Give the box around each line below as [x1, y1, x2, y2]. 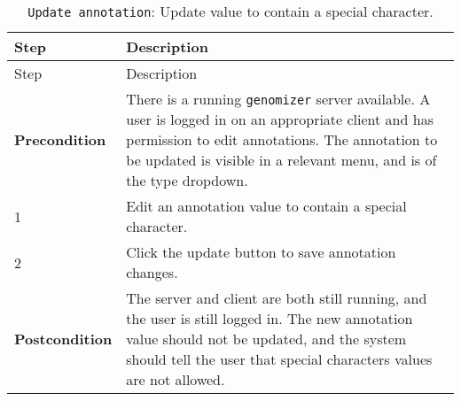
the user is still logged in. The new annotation [126, 308, 413, 328]
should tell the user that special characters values [126, 349, 433, 369]
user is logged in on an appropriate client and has [126, 109, 434, 129]
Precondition [14, 129, 106, 150]
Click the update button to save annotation [126, 242, 396, 262]
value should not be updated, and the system [126, 328, 407, 349]
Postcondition [14, 328, 113, 349]
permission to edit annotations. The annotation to [126, 129, 438, 150]
